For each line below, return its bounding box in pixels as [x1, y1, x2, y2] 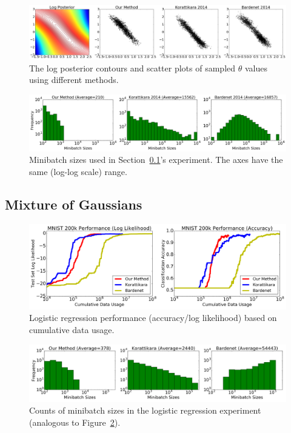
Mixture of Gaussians [5, 194, 142, 213]
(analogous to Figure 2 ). [29, 416, 121, 428]
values [244, 61, 267, 74]
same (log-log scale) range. [29, 165, 127, 177]
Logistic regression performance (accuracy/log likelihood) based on [29, 311, 277, 324]
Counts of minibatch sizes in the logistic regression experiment [29, 404, 261, 417]
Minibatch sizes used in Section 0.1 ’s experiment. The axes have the [29, 153, 283, 166]
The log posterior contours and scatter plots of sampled [29, 61, 236, 74]
